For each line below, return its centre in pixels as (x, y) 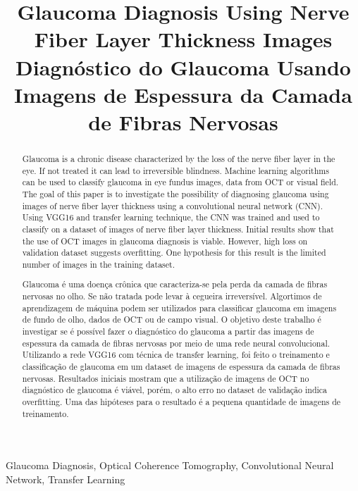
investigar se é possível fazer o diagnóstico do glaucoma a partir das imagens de (168, 331)
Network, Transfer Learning (66, 479)
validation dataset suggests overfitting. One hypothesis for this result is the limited (174, 253)
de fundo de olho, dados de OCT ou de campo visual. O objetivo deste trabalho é (172, 319)
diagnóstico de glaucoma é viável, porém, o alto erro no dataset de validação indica (175, 390)
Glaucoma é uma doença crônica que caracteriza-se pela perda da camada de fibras (175, 284)
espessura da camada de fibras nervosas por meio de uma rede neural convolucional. (176, 343)
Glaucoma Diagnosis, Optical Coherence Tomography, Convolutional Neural (170, 465)
